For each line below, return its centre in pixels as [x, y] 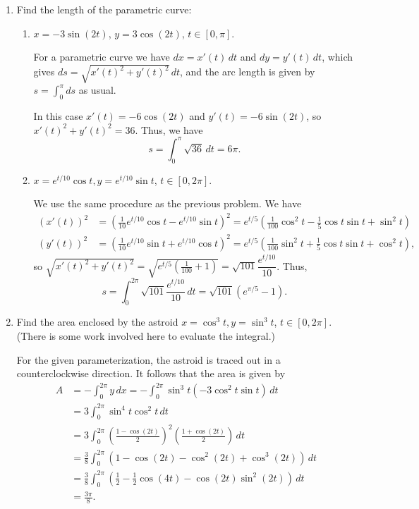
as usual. [97, 90]
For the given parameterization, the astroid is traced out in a [148, 359]
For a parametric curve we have [102, 57]
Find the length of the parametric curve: [104, 9]
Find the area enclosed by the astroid [97, 322]
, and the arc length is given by [248, 72]
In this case [58, 116]
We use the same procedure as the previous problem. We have [168, 203]
